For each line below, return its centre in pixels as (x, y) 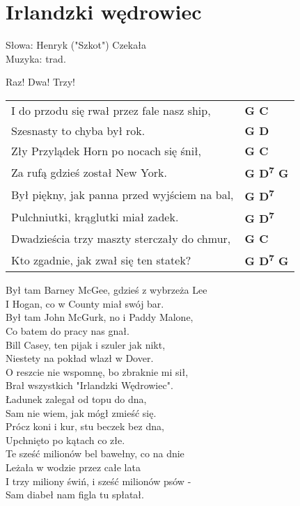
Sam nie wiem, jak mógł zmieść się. (81, 412)
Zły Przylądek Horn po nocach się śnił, (106, 150)
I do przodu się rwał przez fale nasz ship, (111, 110)
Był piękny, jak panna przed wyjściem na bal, (123, 194)
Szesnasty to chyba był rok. (78, 130)
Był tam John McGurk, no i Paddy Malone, (100, 317)
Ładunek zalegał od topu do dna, (76, 398)
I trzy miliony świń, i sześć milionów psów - (98, 481)
